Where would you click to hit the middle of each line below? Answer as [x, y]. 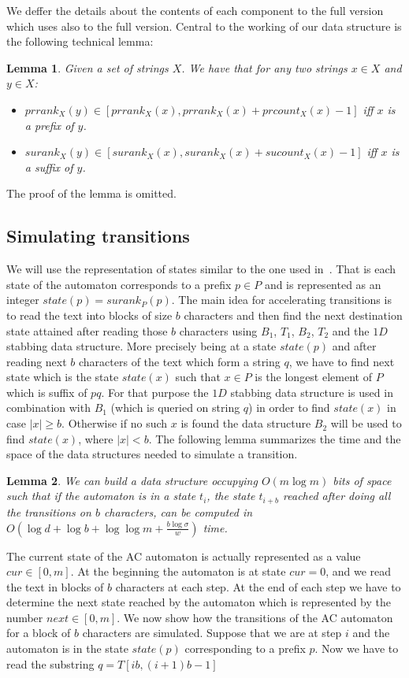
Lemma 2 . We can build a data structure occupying [132, 480]
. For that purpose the [155, 392]
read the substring [50, 663]
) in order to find [289, 408]
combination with [48, 408]
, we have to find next [342, 361]
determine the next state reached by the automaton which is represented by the [199, 602]
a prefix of [49, 125]
